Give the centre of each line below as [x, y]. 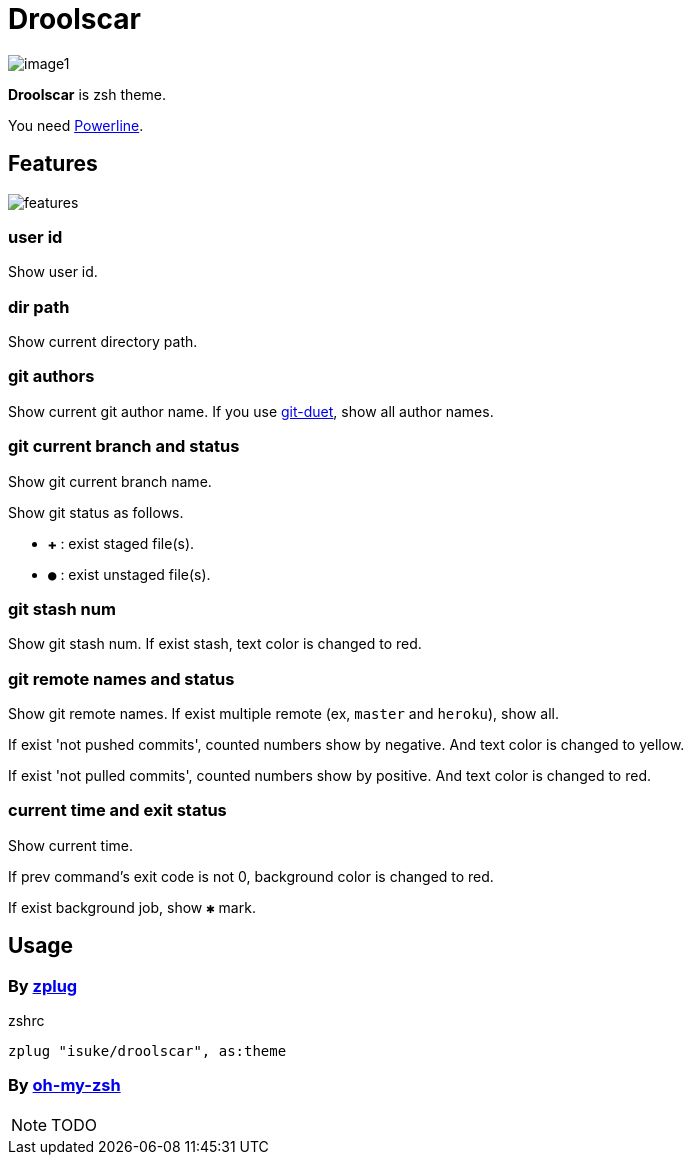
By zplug [43, 985]
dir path [39, 306]
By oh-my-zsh [64, 1085]
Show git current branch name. [110, 481]
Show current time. [70, 845]
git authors [51, 376]
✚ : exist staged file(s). [121, 543]
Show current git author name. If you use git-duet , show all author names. [251, 411]
